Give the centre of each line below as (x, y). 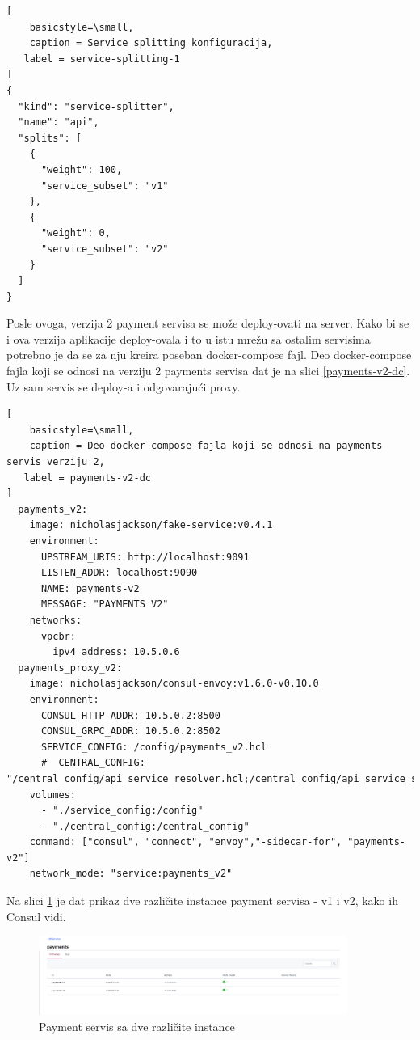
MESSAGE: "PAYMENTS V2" (105, 605)
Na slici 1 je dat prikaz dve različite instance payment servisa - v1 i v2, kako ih (202, 900)
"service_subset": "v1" (105, 186)
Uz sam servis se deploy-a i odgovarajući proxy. (124, 386)
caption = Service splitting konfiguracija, (151, 43)
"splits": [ (50, 138)
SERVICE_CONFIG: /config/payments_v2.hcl (154, 747)
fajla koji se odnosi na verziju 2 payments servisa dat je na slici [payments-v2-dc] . (208, 371)
